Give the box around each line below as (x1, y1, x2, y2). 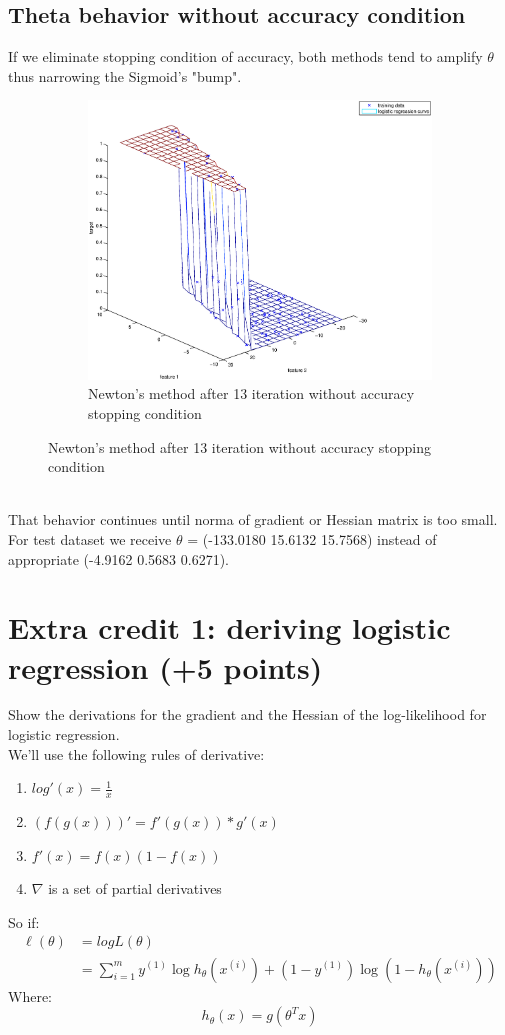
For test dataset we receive (8, 528, 172, 549)
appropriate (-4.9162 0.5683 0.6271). (8, 548, 229, 569)
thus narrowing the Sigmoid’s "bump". (8, 65, 242, 86)
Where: (8, 985, 52, 1006)
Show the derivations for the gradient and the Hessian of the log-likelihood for (8, 704, 487, 725)
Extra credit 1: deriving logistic (8, 607, 451, 648)
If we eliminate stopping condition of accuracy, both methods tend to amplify (8, 46, 483, 67)
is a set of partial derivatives (48, 878, 222, 899)
